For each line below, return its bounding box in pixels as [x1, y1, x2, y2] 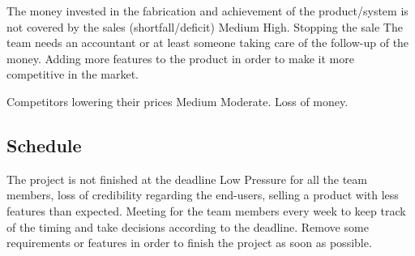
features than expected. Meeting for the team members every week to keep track [6, 202, 406, 219]
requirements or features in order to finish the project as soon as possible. [6, 234, 372, 251]
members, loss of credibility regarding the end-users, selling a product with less [6, 186, 399, 203]
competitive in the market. [6, 66, 139, 83]
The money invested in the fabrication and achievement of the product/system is [6, 2, 409, 19]
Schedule [6, 132, 82, 157]
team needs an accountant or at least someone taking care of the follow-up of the [6, 34, 409, 51]
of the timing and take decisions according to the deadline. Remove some [6, 218, 369, 235]
